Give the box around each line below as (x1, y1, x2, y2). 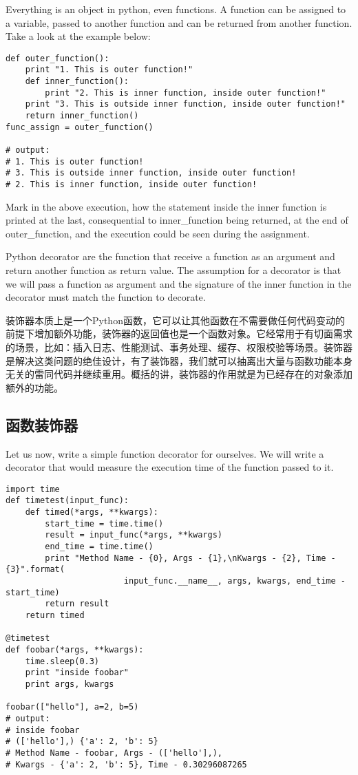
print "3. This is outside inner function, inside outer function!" (25, 99, 346, 109)
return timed (25, 610, 85, 620)
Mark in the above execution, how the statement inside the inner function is (6, 199, 327, 213)
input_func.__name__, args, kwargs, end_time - (123, 576, 346, 586)
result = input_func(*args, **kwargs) (45, 530, 222, 540)
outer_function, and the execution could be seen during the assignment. (6, 226, 310, 240)
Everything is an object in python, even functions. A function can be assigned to (6, 2, 346, 16)
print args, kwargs (25, 679, 114, 689)
